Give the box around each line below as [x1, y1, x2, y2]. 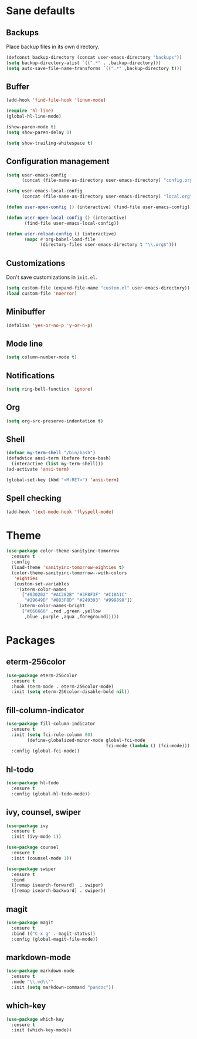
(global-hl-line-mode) [6, 114, 62, 119]
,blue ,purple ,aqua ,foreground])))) [24, 614, 119, 620]
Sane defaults [6, 4, 75, 18]
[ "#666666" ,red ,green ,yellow [21, 608, 101, 614]
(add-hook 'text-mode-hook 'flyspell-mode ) [6, 509, 114, 515]
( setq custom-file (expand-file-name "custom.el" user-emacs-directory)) [6, 285, 191, 291]
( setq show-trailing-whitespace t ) [6, 140, 93, 146]
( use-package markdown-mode [6, 968, 75, 974]
